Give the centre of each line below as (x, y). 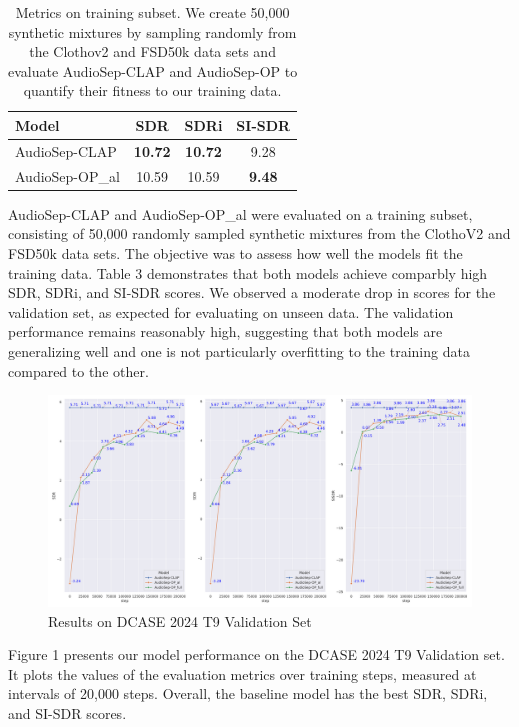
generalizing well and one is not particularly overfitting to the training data (239, 350)
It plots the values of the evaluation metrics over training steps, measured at (242, 673)
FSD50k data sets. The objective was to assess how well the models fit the (235, 252)
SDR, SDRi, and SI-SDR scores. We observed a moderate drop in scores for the (252, 292)
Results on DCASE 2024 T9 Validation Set (180, 620)
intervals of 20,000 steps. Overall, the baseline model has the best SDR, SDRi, (248, 693)
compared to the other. (78, 370)
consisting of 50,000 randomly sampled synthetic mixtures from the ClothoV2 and (259, 233)
